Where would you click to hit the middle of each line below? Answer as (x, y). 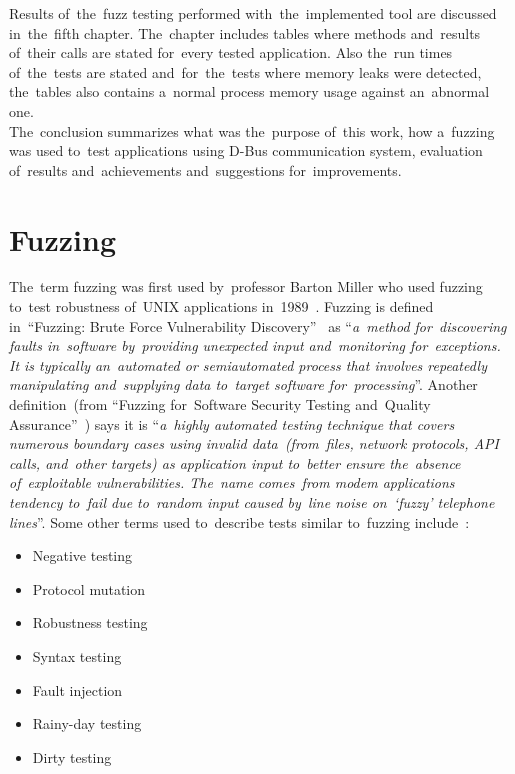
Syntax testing (77, 655)
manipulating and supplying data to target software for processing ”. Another (243, 384)
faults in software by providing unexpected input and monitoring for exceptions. (255, 345)
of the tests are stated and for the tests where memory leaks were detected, (245, 71)
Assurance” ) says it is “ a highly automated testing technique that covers (232, 423)
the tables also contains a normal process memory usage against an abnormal (249, 91)
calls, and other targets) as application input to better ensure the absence (235, 462)
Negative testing (82, 555)
